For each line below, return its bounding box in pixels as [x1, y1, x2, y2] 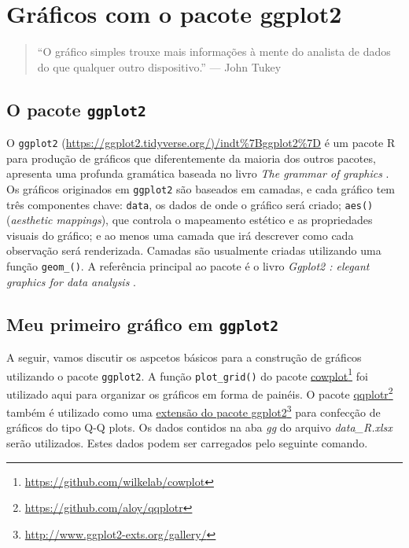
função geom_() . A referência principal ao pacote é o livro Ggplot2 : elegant [6, 258, 370, 274]
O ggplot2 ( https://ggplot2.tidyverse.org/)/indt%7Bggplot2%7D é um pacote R [6, 134, 396, 151]
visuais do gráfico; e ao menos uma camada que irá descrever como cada [6, 226, 354, 243]
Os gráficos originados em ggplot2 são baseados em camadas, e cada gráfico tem [6, 180, 396, 197]
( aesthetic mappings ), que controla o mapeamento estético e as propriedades [6, 211, 373, 228]
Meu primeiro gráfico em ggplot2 [6, 311, 278, 336]
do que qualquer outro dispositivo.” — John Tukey [37, 58, 282, 75]
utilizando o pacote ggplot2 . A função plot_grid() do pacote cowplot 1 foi [6, 365, 368, 384]
